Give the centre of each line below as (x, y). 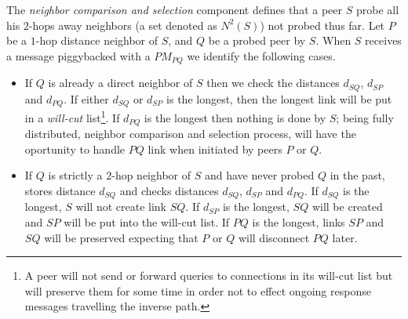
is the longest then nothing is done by (235, 117)
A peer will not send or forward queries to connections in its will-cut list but (209, 275)
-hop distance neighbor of (97, 40)
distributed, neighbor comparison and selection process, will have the (190, 134)
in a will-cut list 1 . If (72, 116)
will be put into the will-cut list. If (147, 222)
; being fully (365, 117)
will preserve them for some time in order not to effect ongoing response (198, 290)
